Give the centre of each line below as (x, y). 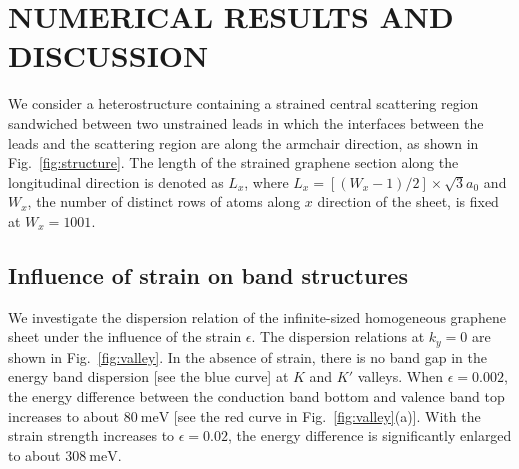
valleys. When (400, 376)
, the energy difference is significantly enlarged (370, 435)
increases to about (64, 415)
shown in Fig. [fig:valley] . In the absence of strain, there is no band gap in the (247, 356)
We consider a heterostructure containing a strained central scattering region (243, 103)
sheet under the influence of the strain (125, 336)
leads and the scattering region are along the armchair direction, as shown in (243, 142)
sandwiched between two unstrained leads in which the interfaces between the (246, 122)
